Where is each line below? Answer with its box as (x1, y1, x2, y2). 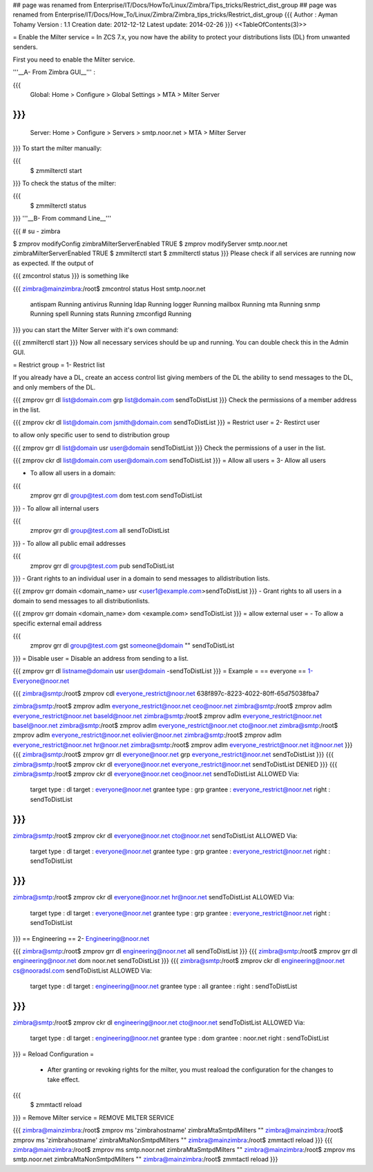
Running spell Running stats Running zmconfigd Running (30, 310, 191, 318)
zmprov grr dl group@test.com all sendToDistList (30, 527, 170, 535)
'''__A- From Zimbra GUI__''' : (12, 68, 96, 76)
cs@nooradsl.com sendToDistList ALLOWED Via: (12, 966, 152, 975)
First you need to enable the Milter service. (12, 55, 135, 64)
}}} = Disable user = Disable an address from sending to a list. (12, 654, 189, 662)
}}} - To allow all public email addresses (12, 539, 126, 547)
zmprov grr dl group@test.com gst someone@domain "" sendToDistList (30, 641, 235, 650)
